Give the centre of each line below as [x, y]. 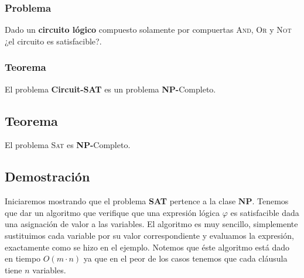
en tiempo [23, 258]
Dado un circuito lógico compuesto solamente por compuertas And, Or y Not [148, 30]
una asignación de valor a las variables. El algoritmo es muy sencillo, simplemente [151, 224]
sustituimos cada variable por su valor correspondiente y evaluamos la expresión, [149, 235]
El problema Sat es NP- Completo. [68, 145]
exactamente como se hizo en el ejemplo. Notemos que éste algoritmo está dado [147, 247]
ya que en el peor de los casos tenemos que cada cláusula [185, 258]
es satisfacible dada [265, 212]
